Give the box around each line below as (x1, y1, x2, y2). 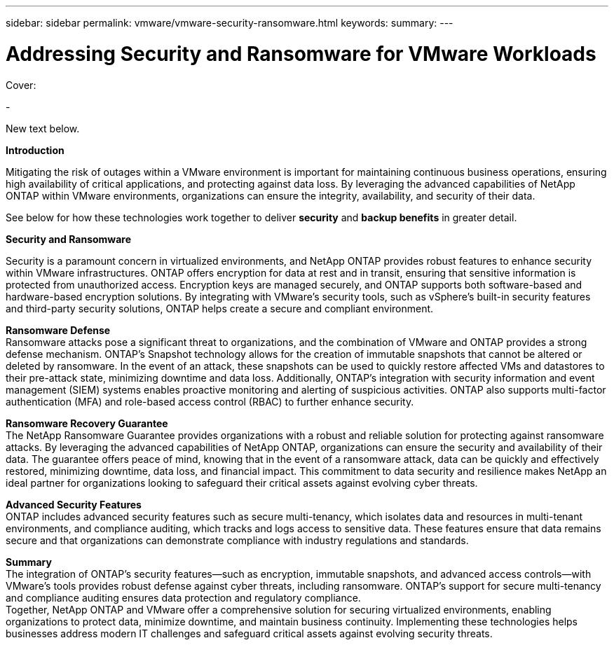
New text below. (6, 122, 80, 134)
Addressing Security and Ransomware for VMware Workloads (6, 41, 596, 66)
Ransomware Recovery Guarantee (6, 417, 168, 429)
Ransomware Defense (6, 324, 111, 336)
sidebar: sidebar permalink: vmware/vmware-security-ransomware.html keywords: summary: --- (6, 17, 453, 29)
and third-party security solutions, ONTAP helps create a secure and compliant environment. (6, 302, 434, 314)
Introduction (6, 144, 64, 156)
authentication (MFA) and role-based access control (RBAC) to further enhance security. (6, 395, 414, 408)
